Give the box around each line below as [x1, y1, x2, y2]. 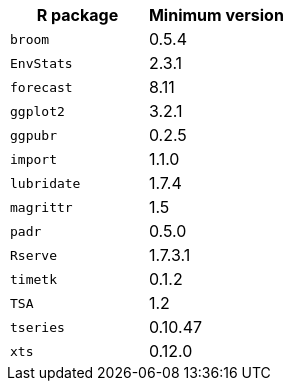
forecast [10, 79, 73, 95]
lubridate [10, 175, 81, 191]
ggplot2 [10, 103, 65, 119]
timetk [10, 271, 57, 287]
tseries [10, 319, 65, 335]
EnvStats [10, 55, 73, 71]
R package [36, 5, 119, 25]
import [10, 151, 57, 167]
